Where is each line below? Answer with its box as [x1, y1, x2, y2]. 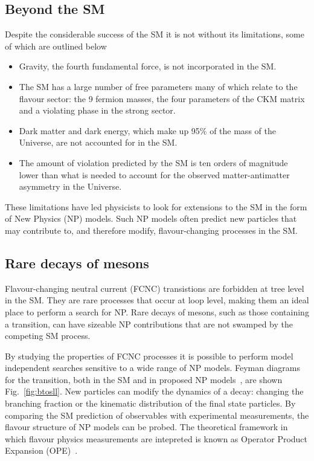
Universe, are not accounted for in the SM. [19, 136, 178, 149]
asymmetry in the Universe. [19, 180, 122, 193]
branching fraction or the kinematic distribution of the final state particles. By [5, 397, 296, 410]
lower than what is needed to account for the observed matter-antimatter [19, 168, 290, 181]
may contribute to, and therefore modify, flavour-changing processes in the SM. [5, 224, 298, 236]
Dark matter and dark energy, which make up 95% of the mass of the [19, 124, 276, 137]
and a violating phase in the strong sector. [19, 104, 176, 117]
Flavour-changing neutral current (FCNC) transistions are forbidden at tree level [5, 282, 304, 294]
